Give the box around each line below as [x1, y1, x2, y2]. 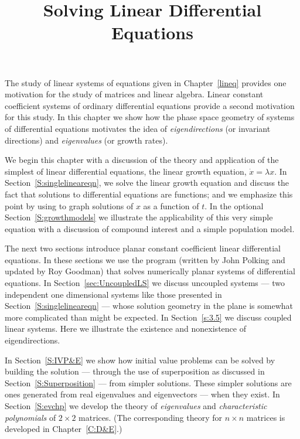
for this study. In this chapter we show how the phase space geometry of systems [5, 111, 295, 123]
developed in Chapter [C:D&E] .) [5, 423, 122, 435]
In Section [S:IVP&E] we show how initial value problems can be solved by [5, 353, 275, 366]
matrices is [246, 411, 285, 423]
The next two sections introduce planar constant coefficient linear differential [5, 242, 281, 254]
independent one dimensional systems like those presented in [5, 288, 222, 300]
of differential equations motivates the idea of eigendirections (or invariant [5, 122, 271, 134]
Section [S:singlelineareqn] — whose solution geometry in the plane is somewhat [5, 300, 294, 312]
